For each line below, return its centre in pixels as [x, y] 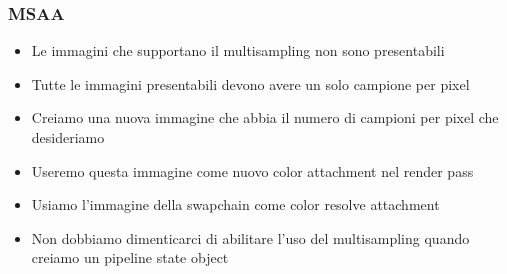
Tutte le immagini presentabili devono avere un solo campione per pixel [250, 83]
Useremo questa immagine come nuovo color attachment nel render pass [252, 170]
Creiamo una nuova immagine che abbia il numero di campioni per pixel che [265, 117]
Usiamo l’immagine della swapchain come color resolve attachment [235, 204]
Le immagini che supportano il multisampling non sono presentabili [238, 50]
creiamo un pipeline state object [130, 257]
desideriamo [68, 137]
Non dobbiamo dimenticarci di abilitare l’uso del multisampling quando [250, 237]
